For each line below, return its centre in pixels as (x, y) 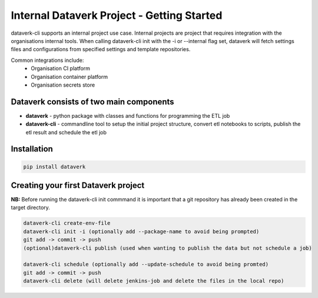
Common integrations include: (47, 60)
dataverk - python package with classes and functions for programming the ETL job (128, 115)
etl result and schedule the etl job (66, 132)
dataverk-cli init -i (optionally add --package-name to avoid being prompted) (141, 231)
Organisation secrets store (63, 85)
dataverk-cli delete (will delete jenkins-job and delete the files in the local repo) (154, 281)
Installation (32, 149)
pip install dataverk (54, 167)
